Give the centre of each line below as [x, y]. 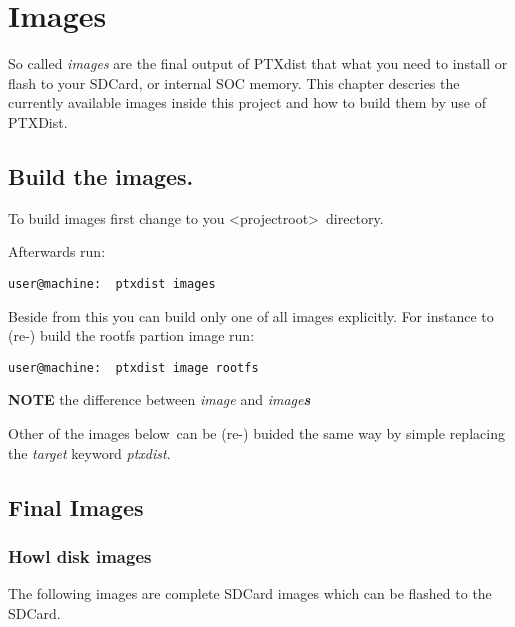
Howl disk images [80, 555]
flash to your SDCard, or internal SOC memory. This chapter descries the [234, 82]
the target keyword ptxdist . [89, 452]
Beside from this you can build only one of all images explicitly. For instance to [251, 315]
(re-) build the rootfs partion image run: [131, 335]
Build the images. [101, 175]
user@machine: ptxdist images [112, 283]
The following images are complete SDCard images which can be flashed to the [250, 593]
